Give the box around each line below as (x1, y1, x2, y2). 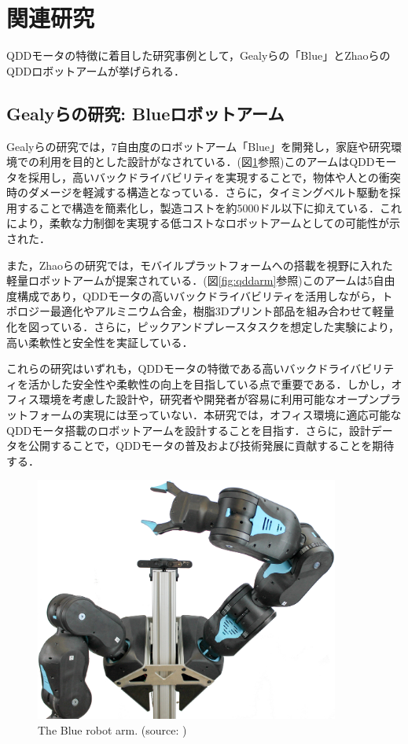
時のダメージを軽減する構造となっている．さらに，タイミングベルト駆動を (6, 184, 390, 201)
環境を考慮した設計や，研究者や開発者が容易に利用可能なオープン (39, 391, 379, 407)
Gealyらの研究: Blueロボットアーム (6, 101, 285, 125)
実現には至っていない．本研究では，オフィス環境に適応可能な (83, 407, 402, 423)
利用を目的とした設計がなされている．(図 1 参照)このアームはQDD (39, 153, 375, 170)
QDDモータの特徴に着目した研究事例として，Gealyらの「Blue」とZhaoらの (6, 47, 391, 64)
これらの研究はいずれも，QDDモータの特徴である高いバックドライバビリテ (6, 360, 395, 377)
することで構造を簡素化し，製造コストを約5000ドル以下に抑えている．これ (17, 199, 402, 215)
